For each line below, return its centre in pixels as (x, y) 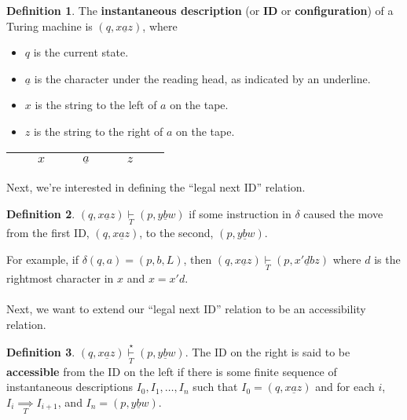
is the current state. (81, 52)
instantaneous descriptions (70, 387)
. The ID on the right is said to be (268, 352)
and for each (345, 387)
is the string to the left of (96, 105)
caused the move (343, 213)
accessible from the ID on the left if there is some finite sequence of (172, 371)
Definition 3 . (41, 352)
